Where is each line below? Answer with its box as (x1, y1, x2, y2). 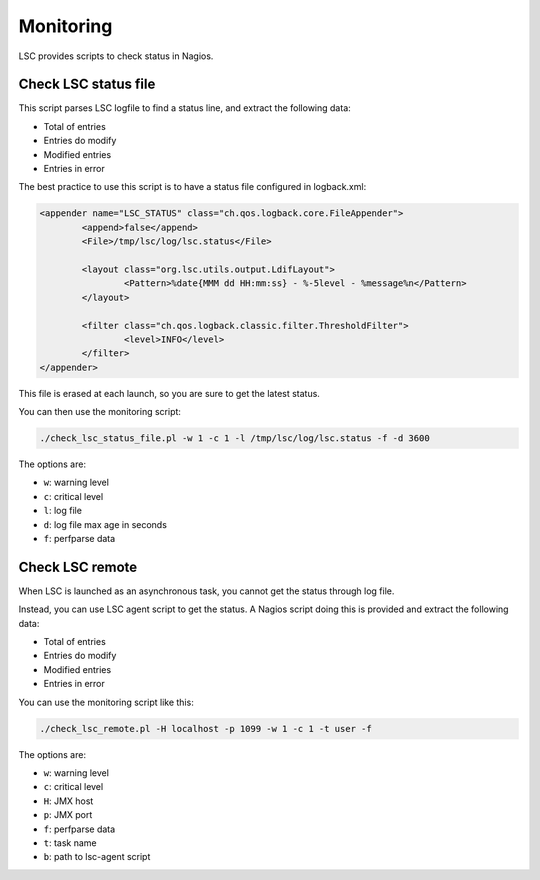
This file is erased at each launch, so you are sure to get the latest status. (18, 387, 320, 399)
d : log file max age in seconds (43, 518, 167, 530)
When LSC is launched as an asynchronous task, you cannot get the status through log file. (18, 585, 395, 597)
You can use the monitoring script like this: (18, 696, 194, 708)
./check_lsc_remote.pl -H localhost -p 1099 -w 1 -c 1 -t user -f (39, 723, 372, 734)
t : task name (43, 836, 97, 849)
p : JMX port (43, 809, 93, 821)
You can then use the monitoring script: (18, 406, 182, 418)
